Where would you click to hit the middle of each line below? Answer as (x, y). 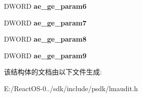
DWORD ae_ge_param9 (45, 55)
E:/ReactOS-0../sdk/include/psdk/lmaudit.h (71, 88)
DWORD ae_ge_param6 (45, 6)
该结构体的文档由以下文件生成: (53, 72)
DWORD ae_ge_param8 (45, 39)
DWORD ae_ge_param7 (45, 22)
